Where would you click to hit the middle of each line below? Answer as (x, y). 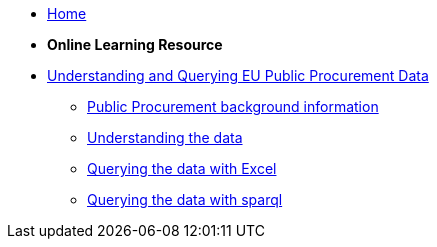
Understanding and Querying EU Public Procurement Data (238, 75)
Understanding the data (165, 137)
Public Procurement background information (233, 106)
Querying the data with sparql (185, 199)
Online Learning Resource (135, 44)
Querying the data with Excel (182, 168)
